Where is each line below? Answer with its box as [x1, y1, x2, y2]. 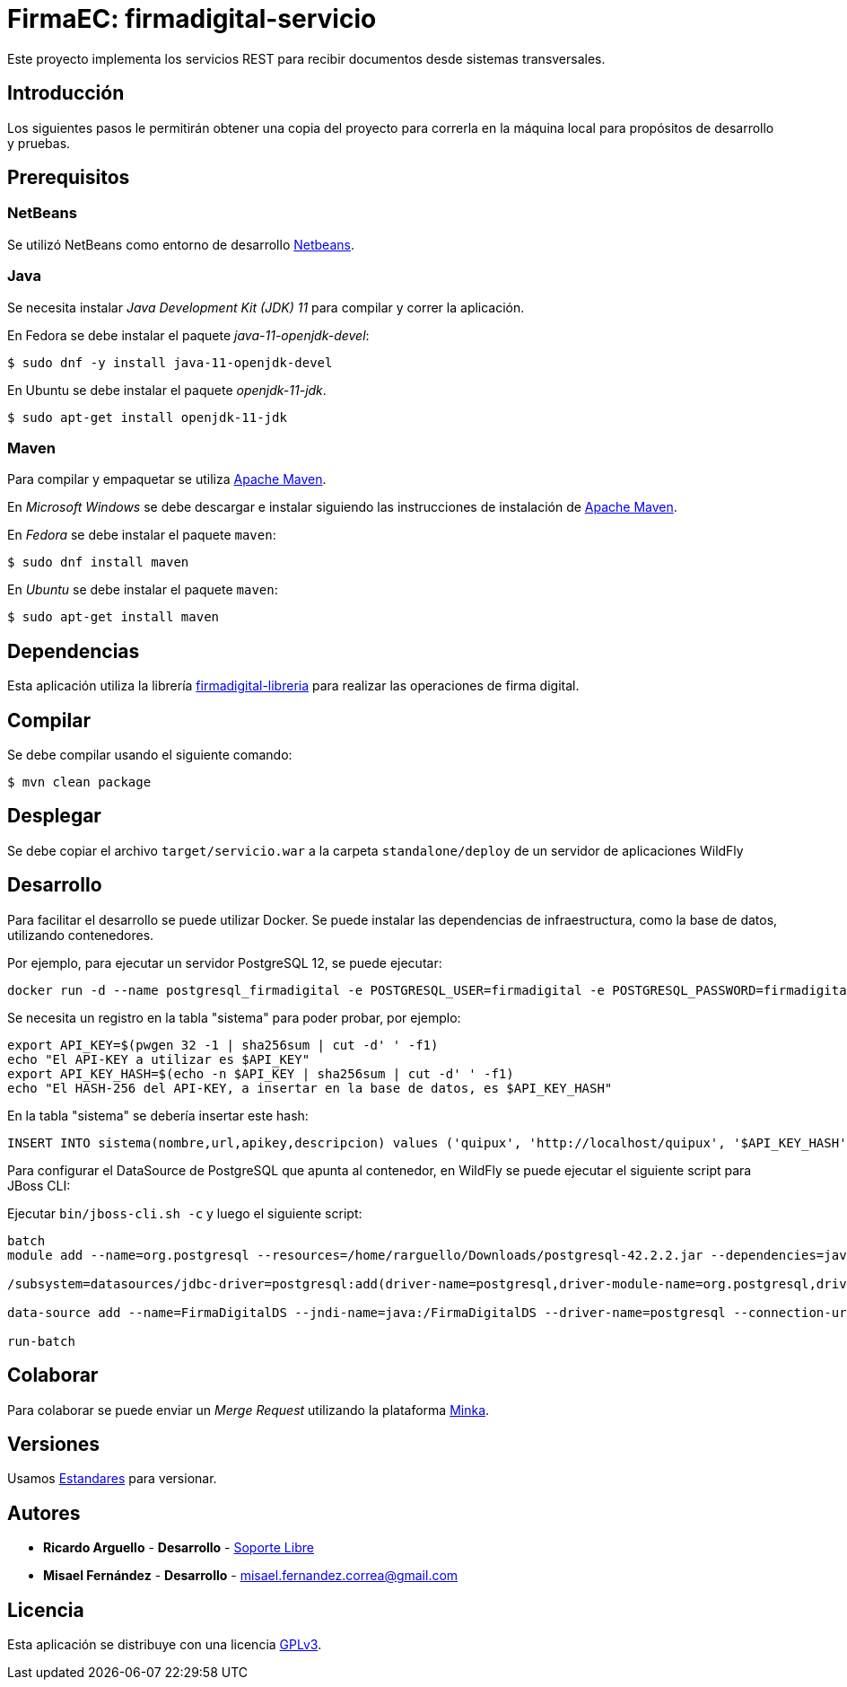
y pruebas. [7, 135, 71, 151]
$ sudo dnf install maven [7, 555, 189, 570]
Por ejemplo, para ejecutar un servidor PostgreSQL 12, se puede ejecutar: [7, 954, 442, 971]
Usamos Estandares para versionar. [7, 1471, 217, 1487]
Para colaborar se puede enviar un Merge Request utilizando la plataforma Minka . [7, 1401, 490, 1418]
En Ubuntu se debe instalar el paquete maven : [7, 582, 278, 598]
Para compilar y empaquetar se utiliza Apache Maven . [7, 471, 327, 488]
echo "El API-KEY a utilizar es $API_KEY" [7, 1051, 310, 1067]
